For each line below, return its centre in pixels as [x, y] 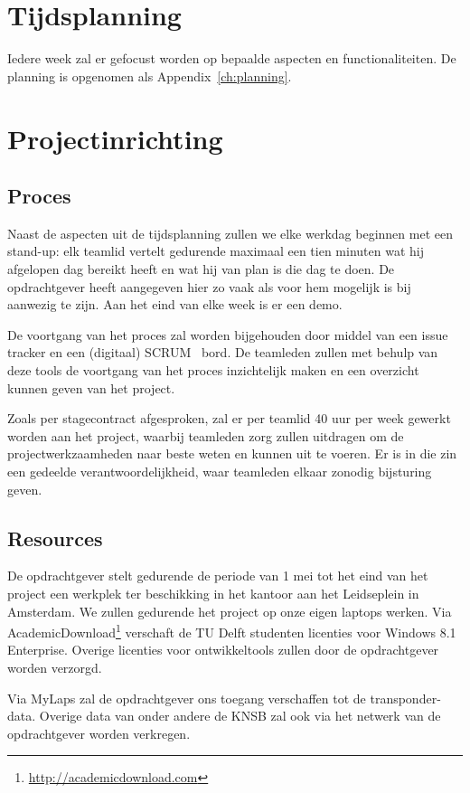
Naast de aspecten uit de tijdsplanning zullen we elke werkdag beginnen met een [230, 233]
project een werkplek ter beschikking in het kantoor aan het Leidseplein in [213, 593]
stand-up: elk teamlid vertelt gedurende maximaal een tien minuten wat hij [216, 251]
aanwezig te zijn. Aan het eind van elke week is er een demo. [175, 304]
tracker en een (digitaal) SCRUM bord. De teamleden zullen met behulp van [223, 352]
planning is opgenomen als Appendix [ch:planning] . [150, 76]
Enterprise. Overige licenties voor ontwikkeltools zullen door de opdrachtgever [223, 650]
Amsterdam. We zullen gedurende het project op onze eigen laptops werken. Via [230, 611]
